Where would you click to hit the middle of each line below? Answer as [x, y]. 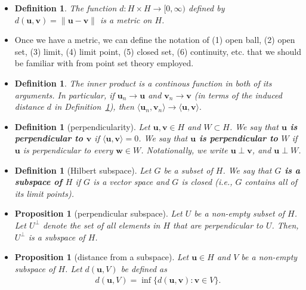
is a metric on [126, 19]
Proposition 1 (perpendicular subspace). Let [98, 213]
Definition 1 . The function [66, 8]
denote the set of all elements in [101, 225]
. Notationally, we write [184, 149]
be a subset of [188, 170]
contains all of [271, 182]
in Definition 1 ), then [94, 107]
